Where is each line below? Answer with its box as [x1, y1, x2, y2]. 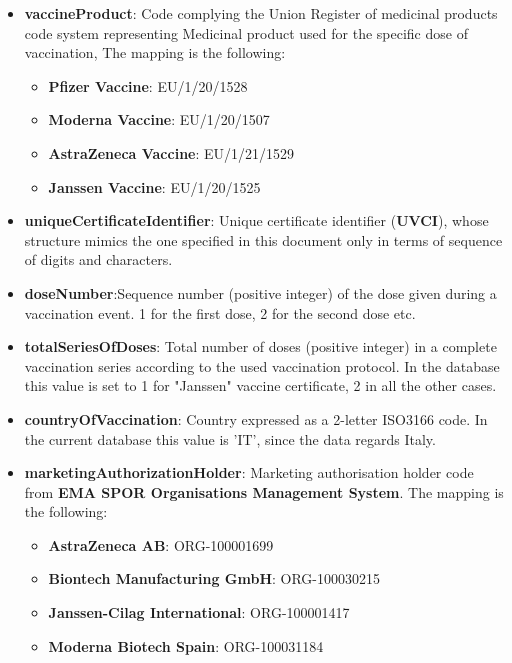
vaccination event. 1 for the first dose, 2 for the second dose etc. [24, 302, 416, 323]
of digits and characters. [24, 249, 173, 270]
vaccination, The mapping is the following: [24, 42, 286, 63]
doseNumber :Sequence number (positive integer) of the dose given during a [24, 282, 497, 303]
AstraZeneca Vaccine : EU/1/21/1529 [48, 142, 295, 163]
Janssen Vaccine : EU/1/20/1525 [48, 176, 261, 197]
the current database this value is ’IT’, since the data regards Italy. [24, 428, 436, 449]
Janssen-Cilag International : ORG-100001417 [48, 602, 350, 623]
